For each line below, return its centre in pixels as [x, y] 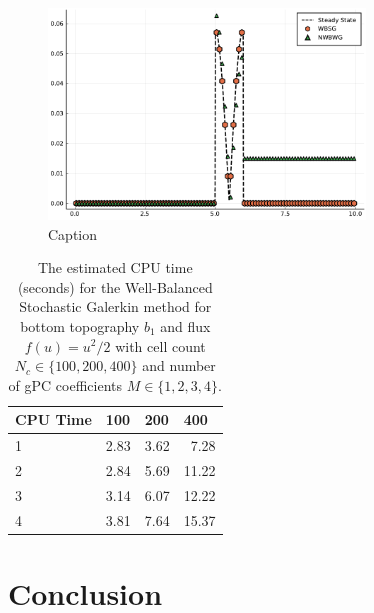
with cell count [160, 345]
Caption [73, 233]
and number [179, 365]
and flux [185, 325]
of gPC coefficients [65, 384]
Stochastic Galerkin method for [115, 306]
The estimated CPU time [115, 267]
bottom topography [80, 325]
